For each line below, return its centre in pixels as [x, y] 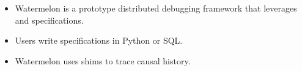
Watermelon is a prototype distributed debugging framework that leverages [156, 8]
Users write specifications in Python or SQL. [99, 40]
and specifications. [49, 20]
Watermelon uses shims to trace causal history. [103, 60]
